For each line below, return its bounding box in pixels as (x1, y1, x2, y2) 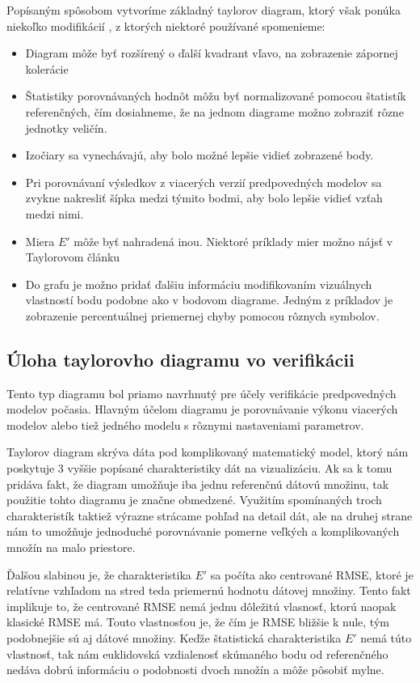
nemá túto (360, 630, 412, 647)
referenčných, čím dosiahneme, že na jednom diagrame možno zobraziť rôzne (25, 103, 404, 120)
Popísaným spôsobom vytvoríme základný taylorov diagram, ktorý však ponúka (6, 2, 401, 18)
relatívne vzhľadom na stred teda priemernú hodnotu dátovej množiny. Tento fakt (6, 582, 411, 599)
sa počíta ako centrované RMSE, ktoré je (210, 566, 414, 583)
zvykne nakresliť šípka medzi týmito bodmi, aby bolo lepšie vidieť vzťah (25, 189, 383, 206)
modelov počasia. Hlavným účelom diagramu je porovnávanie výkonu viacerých (6, 401, 398, 418)
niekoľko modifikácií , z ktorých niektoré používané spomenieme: (6, 17, 325, 34)
